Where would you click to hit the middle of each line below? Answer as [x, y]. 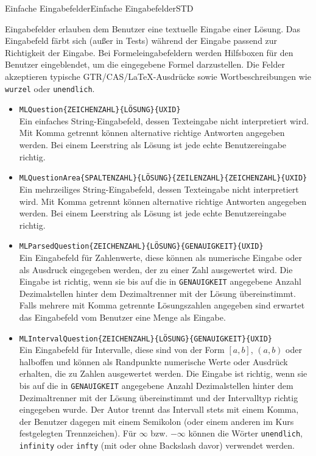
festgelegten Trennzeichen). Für [78, 433]
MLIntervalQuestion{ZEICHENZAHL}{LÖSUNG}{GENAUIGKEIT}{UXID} [146, 339]
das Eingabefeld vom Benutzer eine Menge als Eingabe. [122, 317]
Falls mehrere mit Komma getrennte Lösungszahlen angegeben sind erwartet [162, 305]
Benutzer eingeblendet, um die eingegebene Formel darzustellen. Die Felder [145, 64]
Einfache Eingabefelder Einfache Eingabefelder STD [99, 8]
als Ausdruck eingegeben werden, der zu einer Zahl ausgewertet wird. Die [156, 269]
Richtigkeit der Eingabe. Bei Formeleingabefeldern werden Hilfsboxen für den [149, 52]
